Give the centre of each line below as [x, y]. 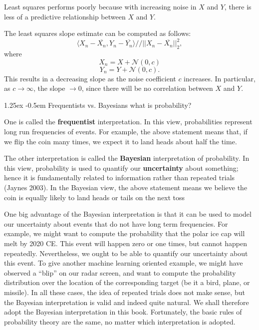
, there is [238, 6]
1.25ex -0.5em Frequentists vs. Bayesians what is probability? [98, 105]
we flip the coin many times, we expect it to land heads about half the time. [121, 141]
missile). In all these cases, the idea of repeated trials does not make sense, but [125, 292]
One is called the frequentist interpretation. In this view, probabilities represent [128, 122]
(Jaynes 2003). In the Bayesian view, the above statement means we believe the [126, 187]
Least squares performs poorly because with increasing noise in [100, 6]
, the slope [49, 88]
